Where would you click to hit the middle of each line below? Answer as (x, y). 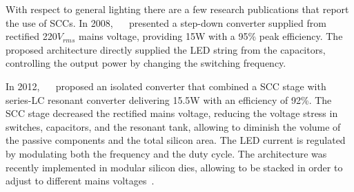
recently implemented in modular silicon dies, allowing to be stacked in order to (174, 167)
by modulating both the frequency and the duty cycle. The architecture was (166, 153)
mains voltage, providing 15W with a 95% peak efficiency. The (210, 36)
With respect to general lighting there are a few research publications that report (177, 9)
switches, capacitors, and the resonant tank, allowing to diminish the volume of (173, 126)
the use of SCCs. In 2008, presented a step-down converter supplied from (166, 22)
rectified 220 (31, 36)
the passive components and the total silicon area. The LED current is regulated (176, 140)
